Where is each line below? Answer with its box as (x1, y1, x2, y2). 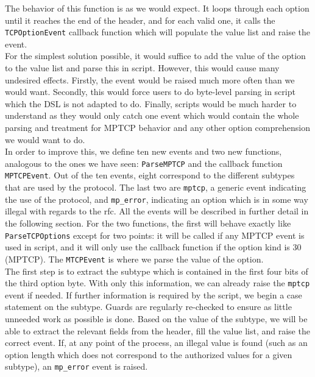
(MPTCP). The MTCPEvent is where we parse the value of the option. (5, 252, 264, 265)
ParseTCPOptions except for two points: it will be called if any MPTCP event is (5, 228, 305, 241)
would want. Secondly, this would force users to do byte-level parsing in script (5, 85, 296, 98)
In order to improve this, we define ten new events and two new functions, (5, 145, 282, 158)
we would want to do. (5, 133, 85, 146)
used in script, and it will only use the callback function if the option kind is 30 (5, 241, 302, 253)
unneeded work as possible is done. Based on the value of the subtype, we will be (5, 312, 308, 325)
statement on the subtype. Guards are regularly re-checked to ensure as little (5, 300, 292, 313)
